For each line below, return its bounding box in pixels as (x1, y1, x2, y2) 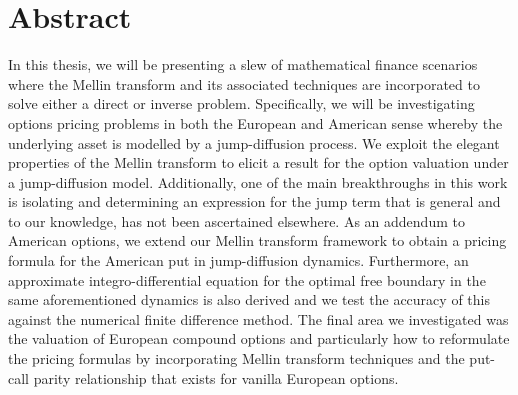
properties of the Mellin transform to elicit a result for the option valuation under (8, 152, 509, 173)
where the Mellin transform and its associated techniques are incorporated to (8, 73, 480, 94)
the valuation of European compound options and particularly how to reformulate (8, 328, 510, 349)
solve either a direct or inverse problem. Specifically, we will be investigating (8, 93, 475, 114)
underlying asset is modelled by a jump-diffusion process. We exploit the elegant (8, 132, 500, 153)
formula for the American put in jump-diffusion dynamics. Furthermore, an (8, 250, 469, 271)
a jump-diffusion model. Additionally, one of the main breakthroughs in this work (8, 171, 508, 192)
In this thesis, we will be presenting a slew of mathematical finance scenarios (8, 54, 478, 75)
